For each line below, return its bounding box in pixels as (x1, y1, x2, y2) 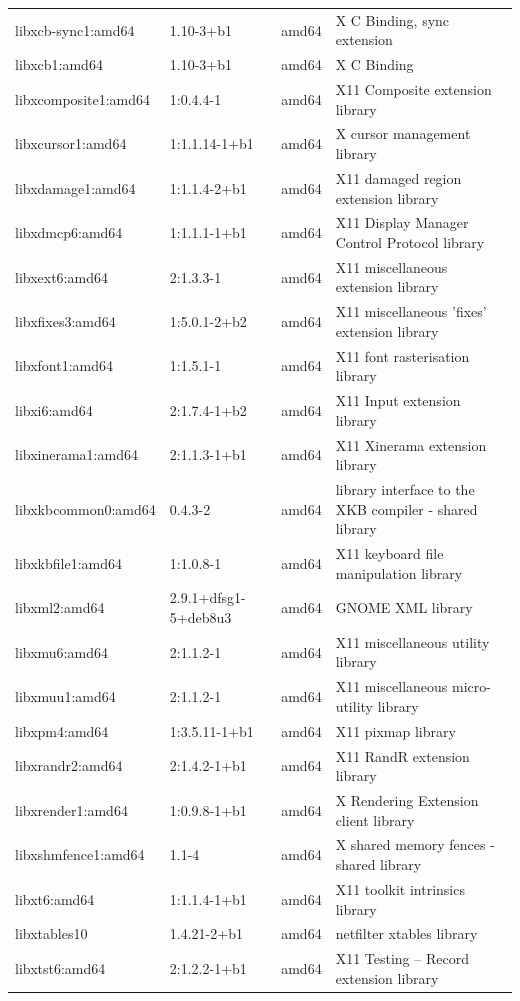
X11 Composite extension (335, 79, 492, 100)
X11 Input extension (335, 390, 461, 411)
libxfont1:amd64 (15, 355, 114, 376)
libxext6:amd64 (15, 266, 108, 287)
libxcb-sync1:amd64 (15, 19, 135, 40)
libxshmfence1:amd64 (15, 844, 145, 865)
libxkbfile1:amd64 (15, 552, 122, 573)
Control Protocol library (335, 231, 485, 252)
